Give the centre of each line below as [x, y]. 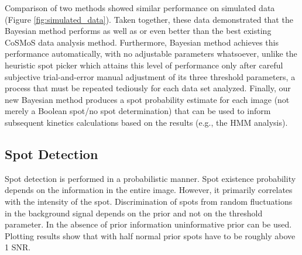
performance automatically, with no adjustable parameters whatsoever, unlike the [151, 54]
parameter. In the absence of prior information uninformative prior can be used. [148, 224]
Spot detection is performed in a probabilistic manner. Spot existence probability [150, 178]
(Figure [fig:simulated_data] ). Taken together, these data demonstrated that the [149, 19]
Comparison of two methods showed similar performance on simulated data [140, 8]
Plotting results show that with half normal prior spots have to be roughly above [150, 235]
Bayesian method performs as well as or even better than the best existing [138, 31]
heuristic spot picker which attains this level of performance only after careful [144, 65]
